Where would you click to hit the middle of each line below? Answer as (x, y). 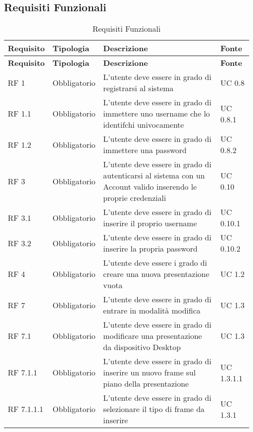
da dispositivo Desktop (142, 347)
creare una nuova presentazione (156, 274)
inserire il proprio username (150, 223)
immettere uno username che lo (157, 114)
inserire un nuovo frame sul (150, 373)
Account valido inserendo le (150, 187)
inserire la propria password (150, 249)
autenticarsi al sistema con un (154, 176)
